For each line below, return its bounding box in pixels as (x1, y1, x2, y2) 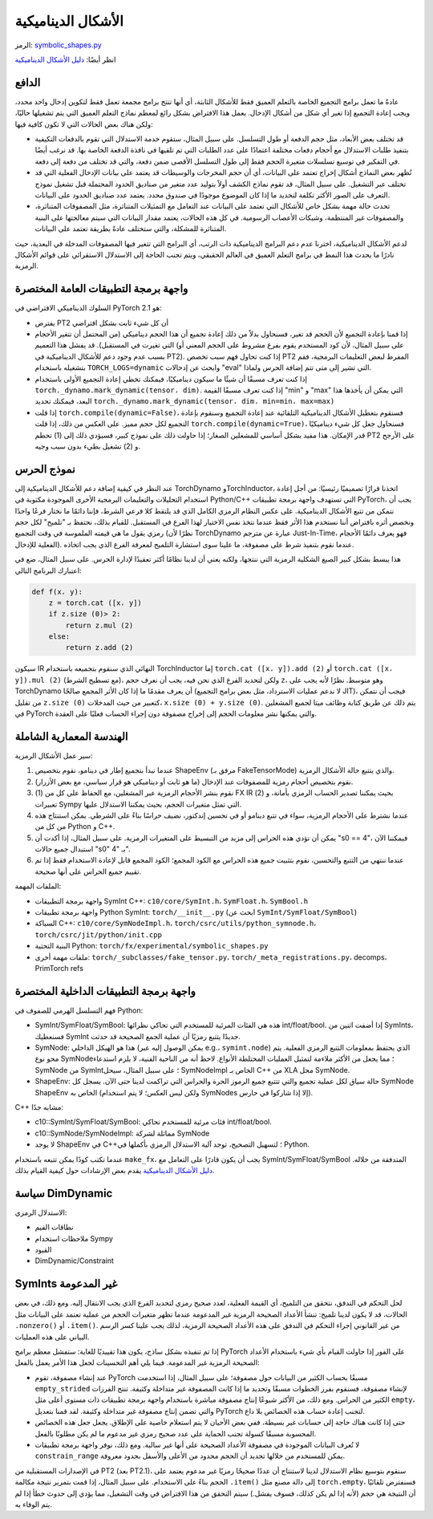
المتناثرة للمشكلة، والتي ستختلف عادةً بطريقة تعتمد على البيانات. (34, 224, 227, 234)
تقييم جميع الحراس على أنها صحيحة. (34, 867, 142, 876)
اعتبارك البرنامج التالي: (14, 566, 82, 575)
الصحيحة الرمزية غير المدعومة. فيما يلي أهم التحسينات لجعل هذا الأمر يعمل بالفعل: (14, 1358, 260, 1367)
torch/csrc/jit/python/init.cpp (34, 930, 162, 939)
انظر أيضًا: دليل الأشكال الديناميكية (14, 55, 116, 64)
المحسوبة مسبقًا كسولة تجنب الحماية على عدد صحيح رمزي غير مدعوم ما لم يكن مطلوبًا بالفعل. (34, 1428, 317, 1438)
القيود (34, 1245, 52, 1255)
